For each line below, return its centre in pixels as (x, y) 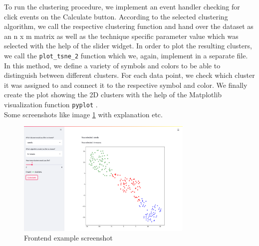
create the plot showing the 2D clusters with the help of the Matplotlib (113, 95)
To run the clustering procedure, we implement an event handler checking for (122, 6)
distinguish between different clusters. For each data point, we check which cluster (129, 75)
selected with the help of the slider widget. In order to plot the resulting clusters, (128, 46)
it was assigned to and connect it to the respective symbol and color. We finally (126, 85)
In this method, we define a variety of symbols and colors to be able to (112, 65)
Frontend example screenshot (68, 238)
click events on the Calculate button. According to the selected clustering (116, 16)
